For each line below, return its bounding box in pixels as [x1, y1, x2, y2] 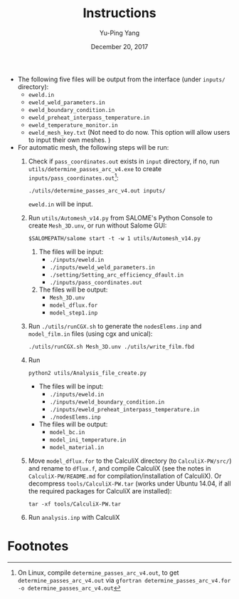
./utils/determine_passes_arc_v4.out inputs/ [28, 187, 166, 194]
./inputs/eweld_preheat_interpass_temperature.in [49, 406, 200, 413]
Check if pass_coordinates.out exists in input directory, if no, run [28, 157, 220, 165]
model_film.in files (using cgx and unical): [28, 329, 153, 338]
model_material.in [49, 444, 105, 451]
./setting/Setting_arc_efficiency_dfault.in [49, 271, 184, 279]
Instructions [83, 5, 156, 21]
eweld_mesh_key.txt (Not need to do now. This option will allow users [28, 128, 230, 136]
